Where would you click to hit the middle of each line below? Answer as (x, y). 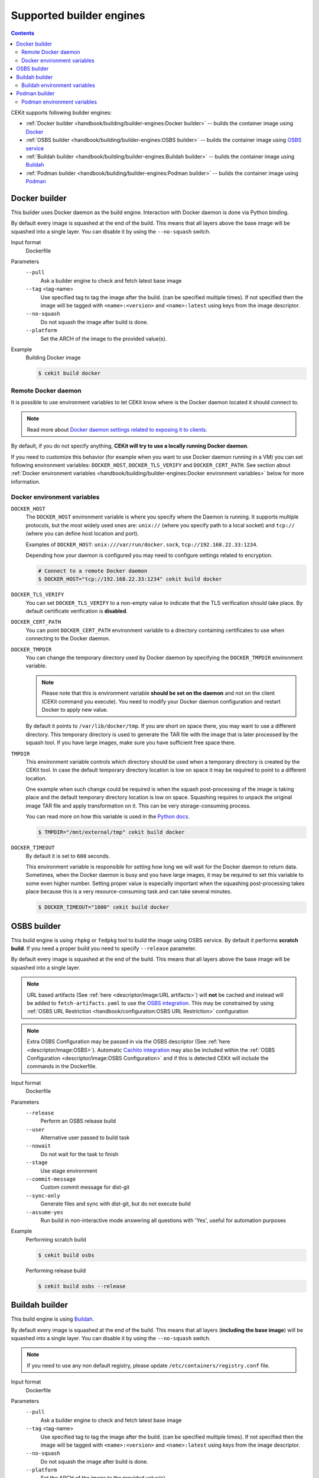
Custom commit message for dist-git (85, 1187)
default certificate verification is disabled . (77, 611)
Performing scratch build (56, 1239)
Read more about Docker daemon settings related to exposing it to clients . (117, 429)
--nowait (38, 1146)
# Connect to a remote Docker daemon (93, 571)
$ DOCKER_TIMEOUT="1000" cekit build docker (104, 907)
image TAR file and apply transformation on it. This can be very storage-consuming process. (138, 806)
